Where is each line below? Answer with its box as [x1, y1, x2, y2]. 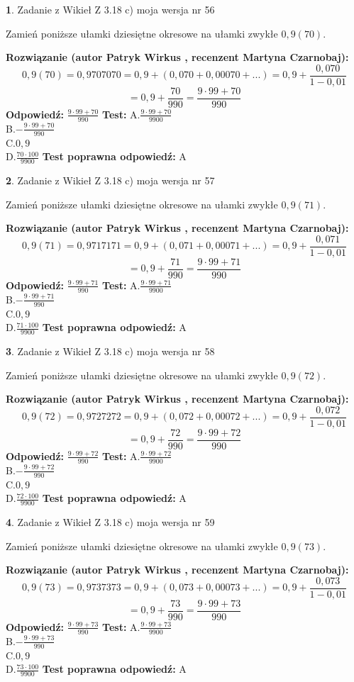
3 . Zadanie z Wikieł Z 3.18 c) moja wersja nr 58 [6, 343, 215, 358]
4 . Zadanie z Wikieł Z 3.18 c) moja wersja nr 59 [6, 514, 215, 529]
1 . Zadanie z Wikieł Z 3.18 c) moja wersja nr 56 [6, 2, 215, 16]
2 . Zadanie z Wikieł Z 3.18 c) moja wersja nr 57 [6, 172, 215, 187]
